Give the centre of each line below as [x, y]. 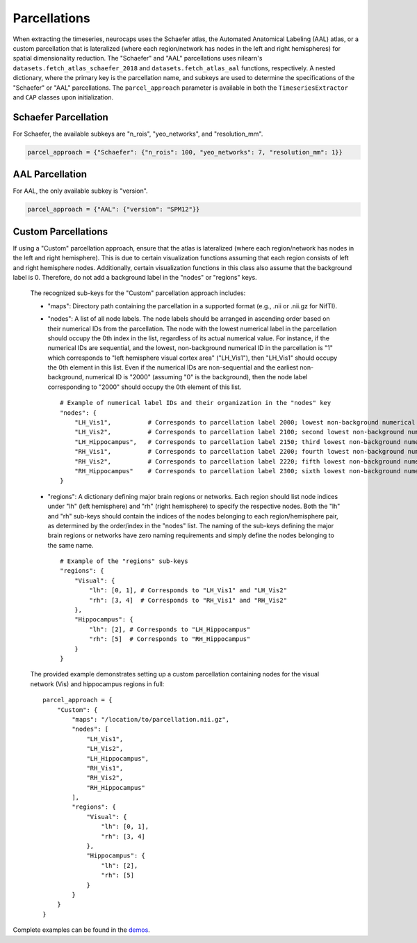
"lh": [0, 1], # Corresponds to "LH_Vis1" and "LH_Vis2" [188, 591]
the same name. [71, 545]
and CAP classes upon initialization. [63, 97]
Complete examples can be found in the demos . [82, 930]
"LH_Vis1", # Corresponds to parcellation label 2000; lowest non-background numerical [245, 422]
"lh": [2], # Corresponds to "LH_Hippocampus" [170, 629]
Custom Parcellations [60, 231]
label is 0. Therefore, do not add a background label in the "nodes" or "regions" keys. [135, 277]
